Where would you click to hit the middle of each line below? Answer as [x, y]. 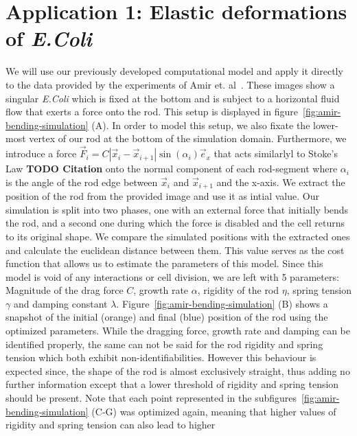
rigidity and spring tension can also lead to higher [111, 425]
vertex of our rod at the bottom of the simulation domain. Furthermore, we [188, 138]
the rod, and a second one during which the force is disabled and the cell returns [175, 223]
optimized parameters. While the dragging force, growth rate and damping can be [178, 331]
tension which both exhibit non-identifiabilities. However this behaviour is [161, 357]
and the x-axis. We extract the [281, 182]
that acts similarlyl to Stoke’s [276, 153]
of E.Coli [49, 38]
